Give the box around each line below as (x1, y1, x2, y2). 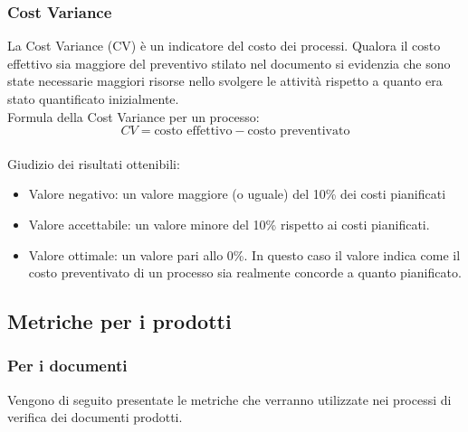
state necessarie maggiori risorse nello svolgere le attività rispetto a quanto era (7, 71, 443, 90)
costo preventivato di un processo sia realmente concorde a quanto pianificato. (28, 263, 462, 282)
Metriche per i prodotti (7, 307, 232, 335)
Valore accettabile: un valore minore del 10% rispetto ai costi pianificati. (28, 214, 430, 233)
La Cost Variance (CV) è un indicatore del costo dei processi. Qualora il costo (7, 36, 441, 55)
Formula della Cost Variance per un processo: (7, 107, 260, 126)
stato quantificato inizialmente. (7, 89, 179, 108)
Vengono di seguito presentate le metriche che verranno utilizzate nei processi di (7, 390, 452, 409)
